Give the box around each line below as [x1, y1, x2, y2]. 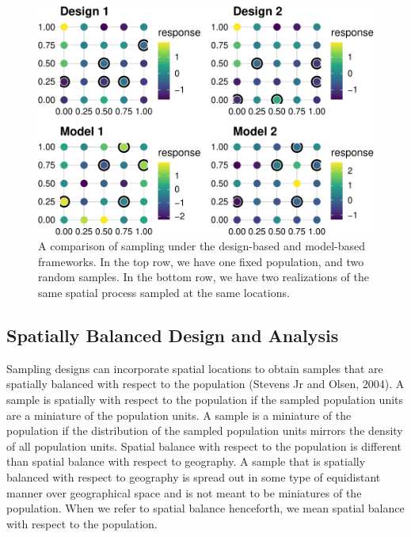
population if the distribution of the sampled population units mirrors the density [6, 422, 403, 439]
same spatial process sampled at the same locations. [38, 284, 290, 301]
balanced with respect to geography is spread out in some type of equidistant [6, 468, 381, 485]
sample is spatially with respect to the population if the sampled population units [6, 391, 404, 407]
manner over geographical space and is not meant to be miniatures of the [6, 484, 362, 501]
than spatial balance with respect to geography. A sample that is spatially [6, 453, 366, 470]
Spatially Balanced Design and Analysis [6, 323, 339, 347]
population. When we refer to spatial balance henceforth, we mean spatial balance [6, 500, 405, 516]
